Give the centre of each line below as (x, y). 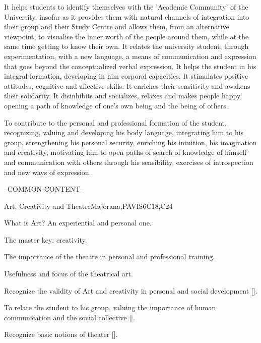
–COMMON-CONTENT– (44, 189)
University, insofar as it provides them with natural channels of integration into (127, 16)
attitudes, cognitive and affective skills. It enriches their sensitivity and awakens (127, 85)
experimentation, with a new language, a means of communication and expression (130, 56)
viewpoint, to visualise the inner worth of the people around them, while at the (126, 36)
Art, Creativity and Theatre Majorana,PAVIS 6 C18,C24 (88, 206)
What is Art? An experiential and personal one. (78, 223)
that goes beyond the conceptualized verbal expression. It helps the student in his (130, 66)
